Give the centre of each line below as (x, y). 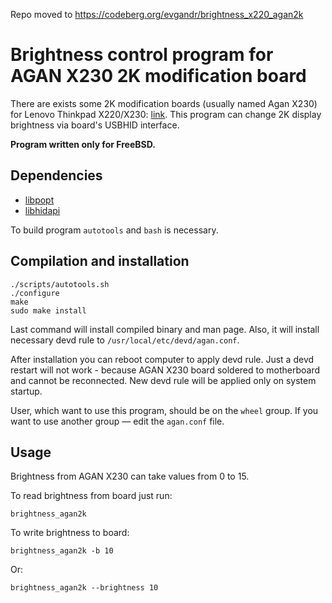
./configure (35, 293)
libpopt (39, 200)
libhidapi (42, 210)
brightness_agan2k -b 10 (62, 551)
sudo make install (48, 310)
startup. (26, 391)
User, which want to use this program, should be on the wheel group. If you (164, 410)
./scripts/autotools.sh (60, 284)
